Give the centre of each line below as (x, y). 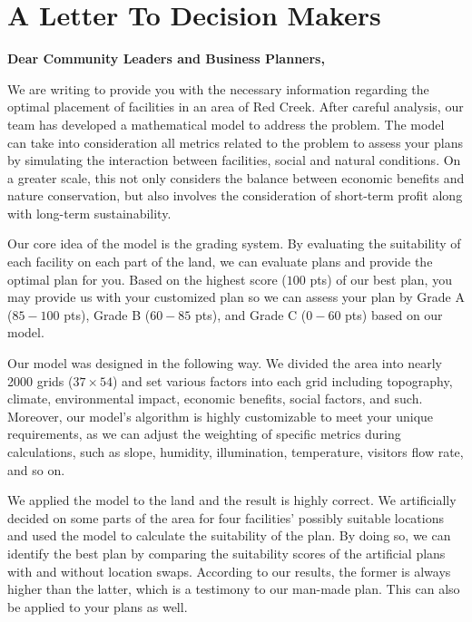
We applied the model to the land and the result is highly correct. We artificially (232, 500)
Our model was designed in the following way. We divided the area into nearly (225, 363)
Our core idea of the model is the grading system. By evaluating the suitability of (234, 243)
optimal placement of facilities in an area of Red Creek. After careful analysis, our (236, 107)
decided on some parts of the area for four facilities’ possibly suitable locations (226, 517)
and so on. (36, 469)
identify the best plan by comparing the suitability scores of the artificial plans (226, 553)
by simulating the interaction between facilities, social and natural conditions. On (234, 160)
